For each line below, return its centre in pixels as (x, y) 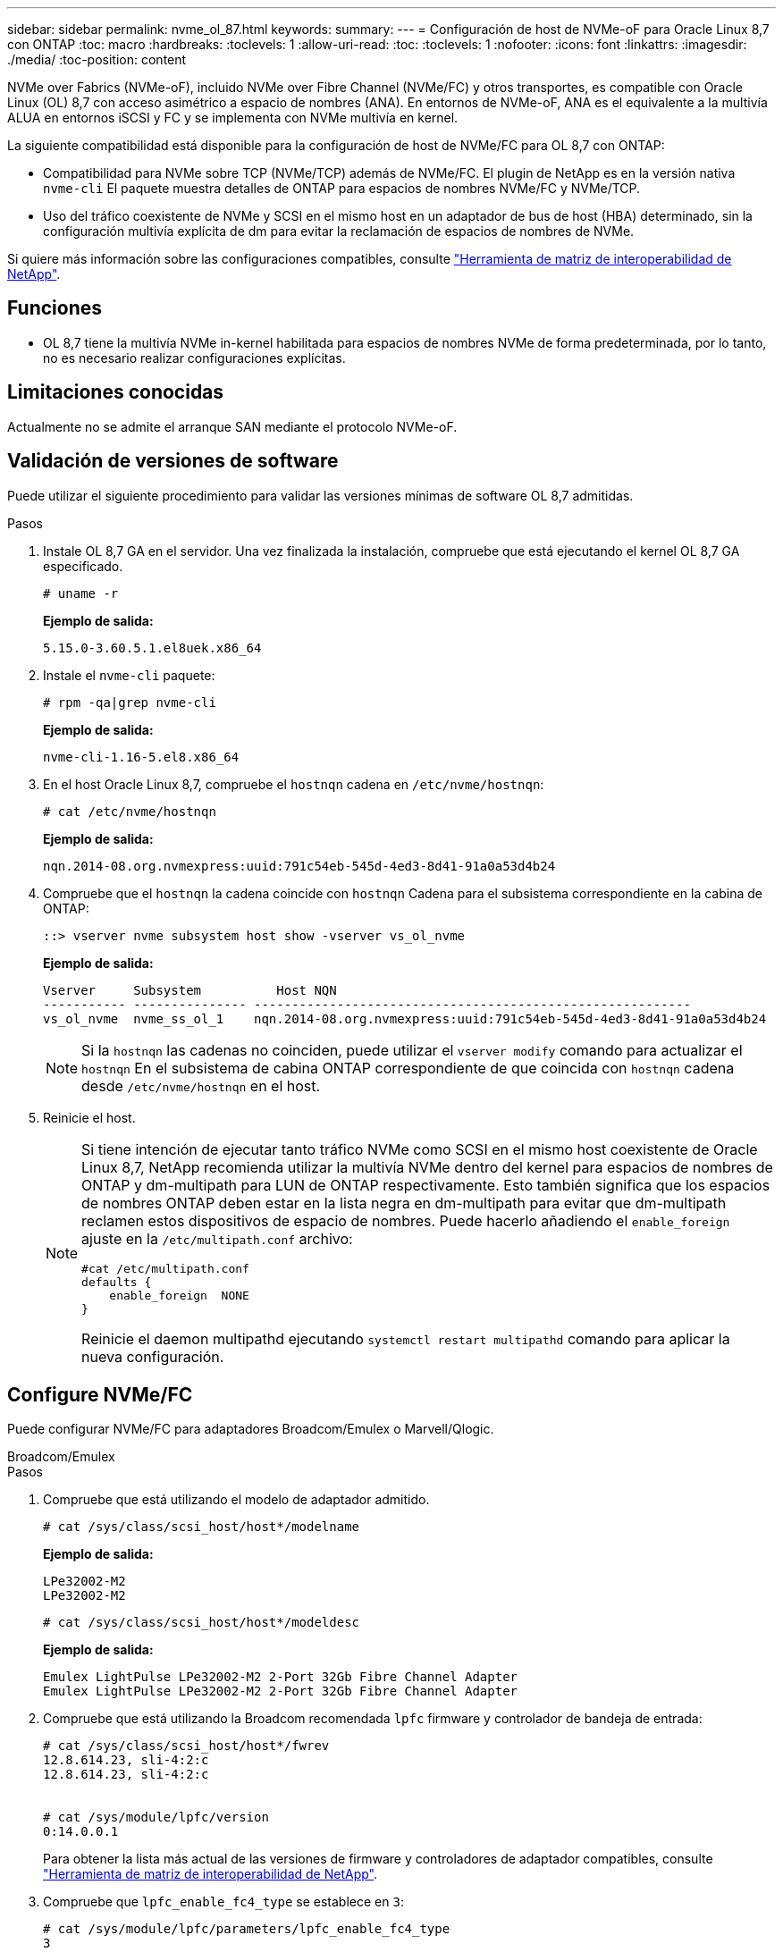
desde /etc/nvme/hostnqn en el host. (201, 1085)
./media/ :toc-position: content (97, 59)
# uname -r (81, 593)
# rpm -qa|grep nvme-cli (130, 702)
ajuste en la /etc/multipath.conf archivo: (217, 1238)
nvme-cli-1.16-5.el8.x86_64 (141, 757)
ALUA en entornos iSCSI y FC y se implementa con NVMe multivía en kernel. (233, 118)
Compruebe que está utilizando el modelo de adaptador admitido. (236, 1500)
